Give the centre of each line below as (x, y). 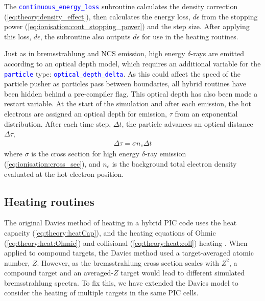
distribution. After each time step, (58, 123)
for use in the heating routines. (190, 36)
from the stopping (230, 16)
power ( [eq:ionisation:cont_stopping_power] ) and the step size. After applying (127, 26)
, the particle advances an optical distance (187, 123)
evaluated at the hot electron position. (64, 173)
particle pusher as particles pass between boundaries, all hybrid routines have (125, 84)
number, (17, 262)
